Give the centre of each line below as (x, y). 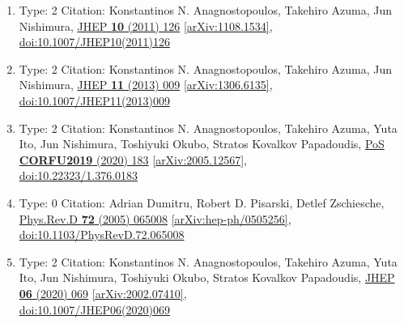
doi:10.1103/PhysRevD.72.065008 (102, 234)
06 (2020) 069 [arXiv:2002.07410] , (103, 293)
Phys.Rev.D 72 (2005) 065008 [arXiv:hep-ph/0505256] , (155, 218)
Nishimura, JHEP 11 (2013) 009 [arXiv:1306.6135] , (146, 85)
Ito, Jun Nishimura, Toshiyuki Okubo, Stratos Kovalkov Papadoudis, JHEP (207, 277)
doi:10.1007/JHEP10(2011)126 (94, 42)
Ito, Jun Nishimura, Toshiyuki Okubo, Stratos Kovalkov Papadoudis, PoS (202, 144)
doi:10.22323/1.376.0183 (79, 175)
